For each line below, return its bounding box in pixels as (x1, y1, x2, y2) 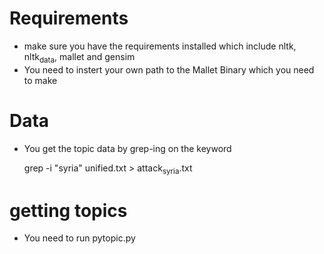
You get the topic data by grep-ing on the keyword (23, 142, 232, 154)
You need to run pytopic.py (23, 232, 136, 244)
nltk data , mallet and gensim (23, 50, 136, 65)
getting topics (9, 199, 128, 222)
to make (23, 74, 58, 86)
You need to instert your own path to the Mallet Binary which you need (23, 63, 315, 76)
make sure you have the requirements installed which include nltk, (23, 40, 297, 52)
